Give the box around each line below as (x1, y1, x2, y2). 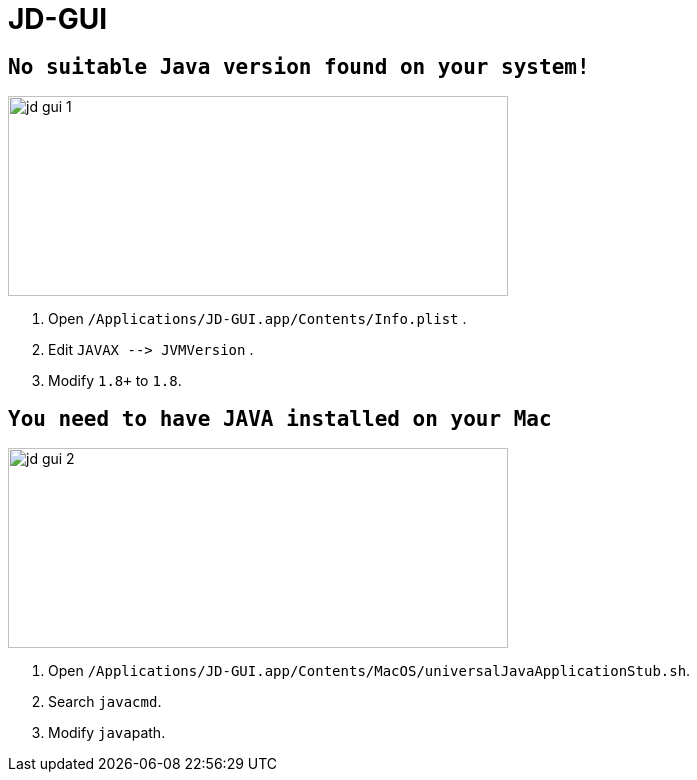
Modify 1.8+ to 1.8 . (48, 372, 182, 390)
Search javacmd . (48, 693, 162, 711)
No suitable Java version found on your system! (8, 54, 590, 79)
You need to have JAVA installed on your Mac (8, 406, 552, 431)
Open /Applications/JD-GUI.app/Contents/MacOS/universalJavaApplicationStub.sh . (48, 662, 691, 680)
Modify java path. (48, 724, 166, 742)
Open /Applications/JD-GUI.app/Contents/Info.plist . (48, 310, 467, 328)
